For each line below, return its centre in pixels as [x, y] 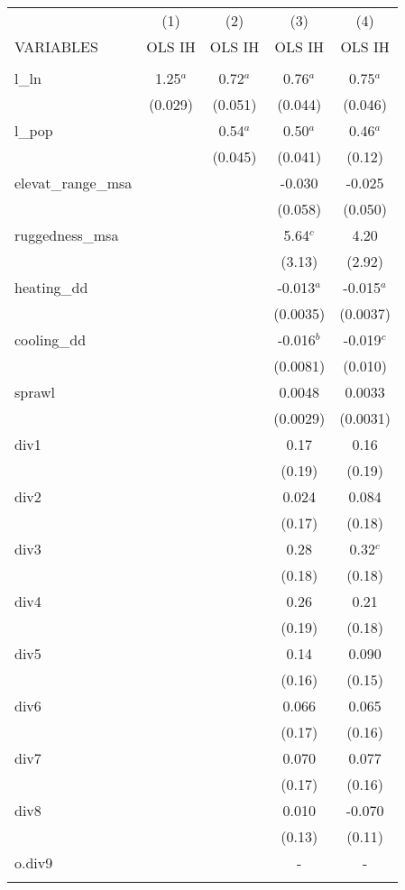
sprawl [35, 392]
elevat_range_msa [74, 183]
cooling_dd [51, 339]
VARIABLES [56, 46]
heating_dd [51, 287]
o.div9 [34, 862]
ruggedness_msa [67, 235]
